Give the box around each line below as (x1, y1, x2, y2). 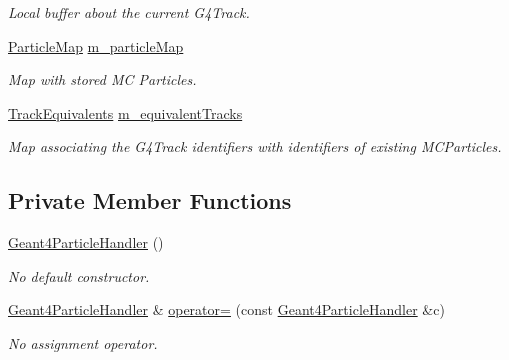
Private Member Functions (8, 185, 292, 216)
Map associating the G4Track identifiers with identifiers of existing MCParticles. (8, 136, 502, 157)
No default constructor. (8, 265, 150, 286)
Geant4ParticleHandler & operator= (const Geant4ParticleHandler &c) (8, 299, 445, 320)
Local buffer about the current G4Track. (8, 2, 250, 22)
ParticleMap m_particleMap (8, 35, 184, 56)
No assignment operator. (8, 332, 158, 353)
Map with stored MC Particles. (8, 69, 197, 90)
